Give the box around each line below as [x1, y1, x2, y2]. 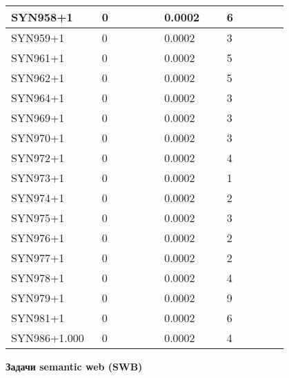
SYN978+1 [11, 270, 65, 286]
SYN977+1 [11, 250, 65, 266]
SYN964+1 [11, 90, 65, 106]
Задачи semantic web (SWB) [6, 359, 143, 373]
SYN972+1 [11, 150, 65, 166]
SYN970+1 [11, 130, 65, 146]
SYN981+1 [11, 310, 65, 326]
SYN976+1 [11, 230, 65, 246]
